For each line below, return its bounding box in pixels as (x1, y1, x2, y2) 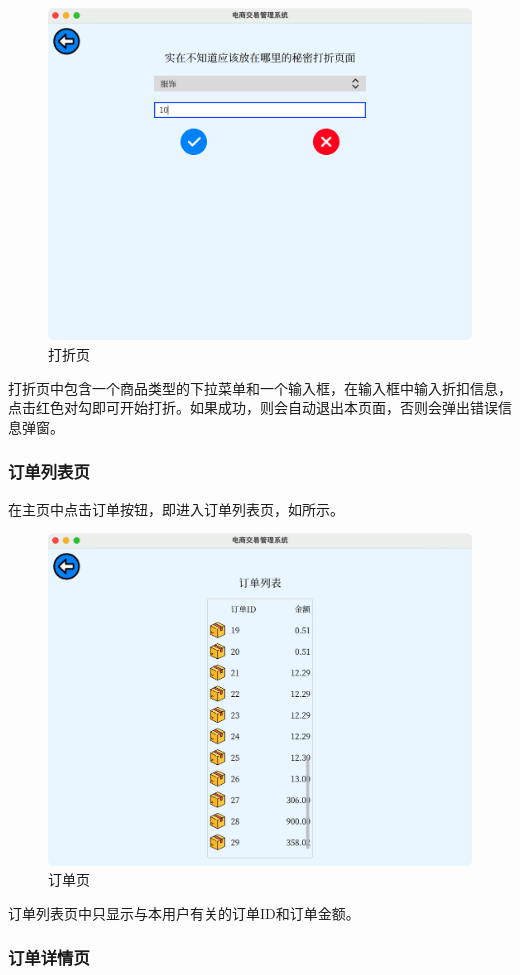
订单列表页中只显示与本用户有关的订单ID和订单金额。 (8, 902, 360, 923)
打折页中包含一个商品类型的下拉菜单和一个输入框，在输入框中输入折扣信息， (8, 377, 512, 398)
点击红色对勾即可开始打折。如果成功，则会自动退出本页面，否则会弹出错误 (8, 397, 498, 418)
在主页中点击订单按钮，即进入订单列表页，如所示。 (8, 498, 344, 519)
